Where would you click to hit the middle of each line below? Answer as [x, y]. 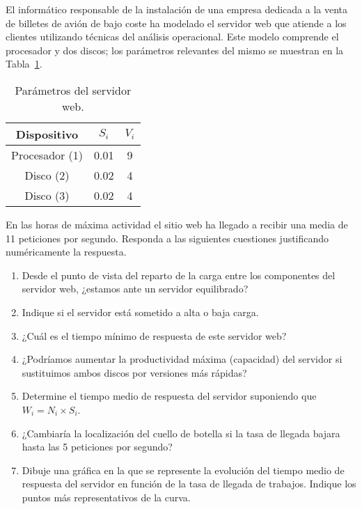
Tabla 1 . [24, 64]
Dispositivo [47, 134]
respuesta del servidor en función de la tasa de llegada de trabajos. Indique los [189, 484]
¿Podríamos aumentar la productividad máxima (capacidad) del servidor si [182, 359]
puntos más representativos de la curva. [106, 497]
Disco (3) [47, 195]
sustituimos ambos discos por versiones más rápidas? [134, 372]
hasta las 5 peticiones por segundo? [97, 447]
